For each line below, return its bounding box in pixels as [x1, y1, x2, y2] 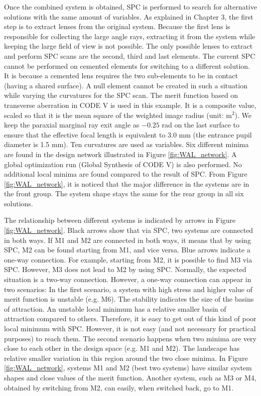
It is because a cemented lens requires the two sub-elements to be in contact [4, 70, 238, 81]
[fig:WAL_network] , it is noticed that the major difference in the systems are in [4, 178, 249, 189]
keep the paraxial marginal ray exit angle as [4, 119, 140, 130]
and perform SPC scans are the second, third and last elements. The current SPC [4, 50, 255, 61]
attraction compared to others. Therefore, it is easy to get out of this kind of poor [4, 313, 256, 324]
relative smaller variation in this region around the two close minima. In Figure [4, 352, 248, 363]
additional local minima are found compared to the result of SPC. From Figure [4, 169, 247, 179]
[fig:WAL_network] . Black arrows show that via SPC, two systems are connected [4, 225, 253, 235]
